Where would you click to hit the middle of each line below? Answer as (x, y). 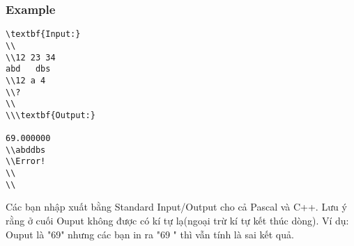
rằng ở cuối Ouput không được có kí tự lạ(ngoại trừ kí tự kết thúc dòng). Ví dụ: (177, 220)
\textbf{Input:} (43, 34)
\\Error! (26, 162)
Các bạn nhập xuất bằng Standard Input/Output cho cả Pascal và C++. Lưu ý (176, 207)
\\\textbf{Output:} (51, 115)
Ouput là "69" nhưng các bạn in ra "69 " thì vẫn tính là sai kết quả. (150, 234)
